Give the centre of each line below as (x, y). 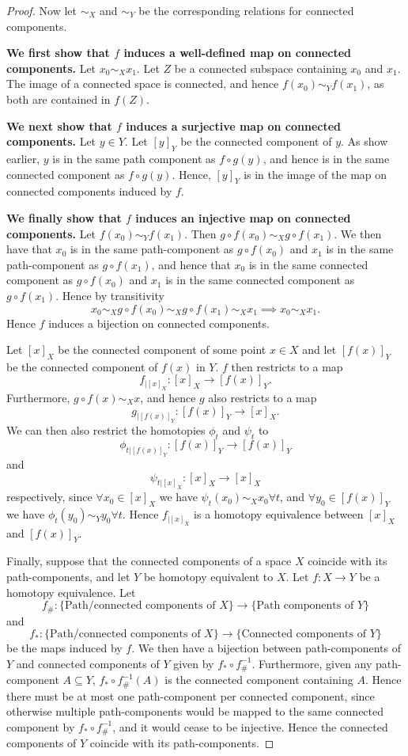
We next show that (59, 125)
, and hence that (191, 264)
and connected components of (88, 663)
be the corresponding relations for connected (246, 10)
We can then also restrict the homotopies (106, 430)
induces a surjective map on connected (234, 125)
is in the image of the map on (315, 174)
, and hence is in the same (326, 158)
